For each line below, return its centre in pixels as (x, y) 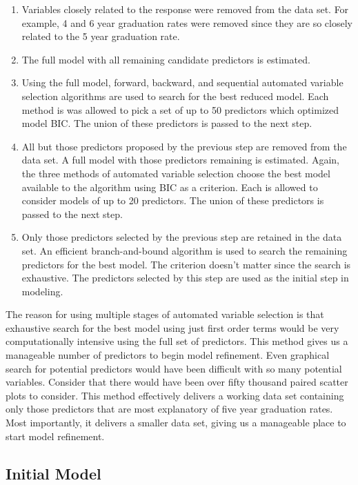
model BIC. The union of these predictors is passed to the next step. (167, 123)
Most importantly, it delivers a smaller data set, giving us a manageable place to (176, 423)
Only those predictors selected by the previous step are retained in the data (182, 237)
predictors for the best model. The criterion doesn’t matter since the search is (186, 264)
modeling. (42, 291)
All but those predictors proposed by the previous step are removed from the (184, 146)
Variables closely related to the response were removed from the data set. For (185, 9)
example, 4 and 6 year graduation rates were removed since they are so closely (187, 22)
